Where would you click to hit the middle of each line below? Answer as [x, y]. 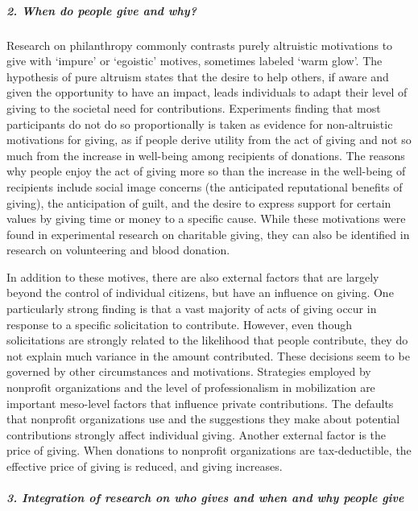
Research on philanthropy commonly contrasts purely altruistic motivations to [200, 45]
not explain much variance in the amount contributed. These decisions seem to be [208, 355]
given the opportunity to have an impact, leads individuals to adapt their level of [207, 92]
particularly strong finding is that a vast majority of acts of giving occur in [192, 309]
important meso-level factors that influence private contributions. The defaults [200, 403]
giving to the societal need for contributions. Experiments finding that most [194, 107]
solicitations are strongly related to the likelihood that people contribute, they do [207, 340]
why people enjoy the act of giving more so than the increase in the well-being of [206, 171]
